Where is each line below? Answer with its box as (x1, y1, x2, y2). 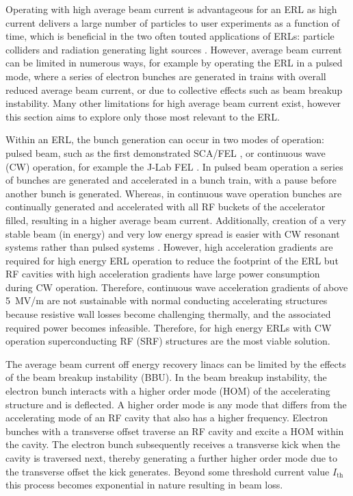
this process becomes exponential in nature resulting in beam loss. (5, 478, 283, 492)
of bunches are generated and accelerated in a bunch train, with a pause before (5, 173, 337, 187)
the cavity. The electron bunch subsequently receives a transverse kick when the (5, 437, 340, 451)
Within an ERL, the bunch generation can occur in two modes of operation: (5, 132, 324, 147)
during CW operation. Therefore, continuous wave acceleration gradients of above (5, 280, 348, 294)
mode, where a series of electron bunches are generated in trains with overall (5, 69, 326, 83)
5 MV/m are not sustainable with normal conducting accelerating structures (5, 293, 328, 308)
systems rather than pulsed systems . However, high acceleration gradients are (5, 240, 333, 254)
